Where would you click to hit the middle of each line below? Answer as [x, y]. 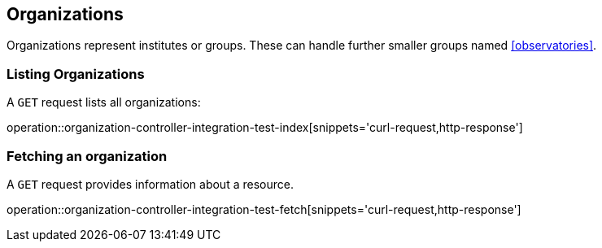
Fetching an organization [87, 156]
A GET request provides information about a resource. [150, 184]
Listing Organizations [76, 74]
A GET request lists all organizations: [104, 102]
